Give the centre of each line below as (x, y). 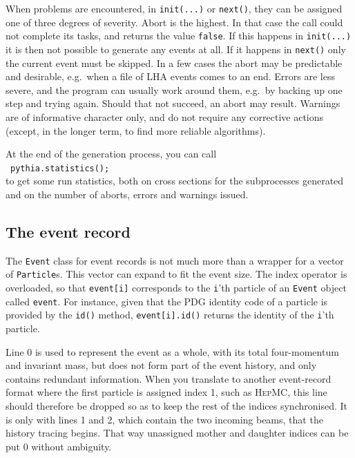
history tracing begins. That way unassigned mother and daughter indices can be (177, 433)
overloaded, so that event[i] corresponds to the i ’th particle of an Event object (176, 288)
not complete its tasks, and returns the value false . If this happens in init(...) (179, 36)
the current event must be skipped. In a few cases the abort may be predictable (174, 63)
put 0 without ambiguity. (59, 446)
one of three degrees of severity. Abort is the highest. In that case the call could (174, 22)
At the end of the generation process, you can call (111, 154)
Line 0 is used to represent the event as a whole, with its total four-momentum (172, 351)
